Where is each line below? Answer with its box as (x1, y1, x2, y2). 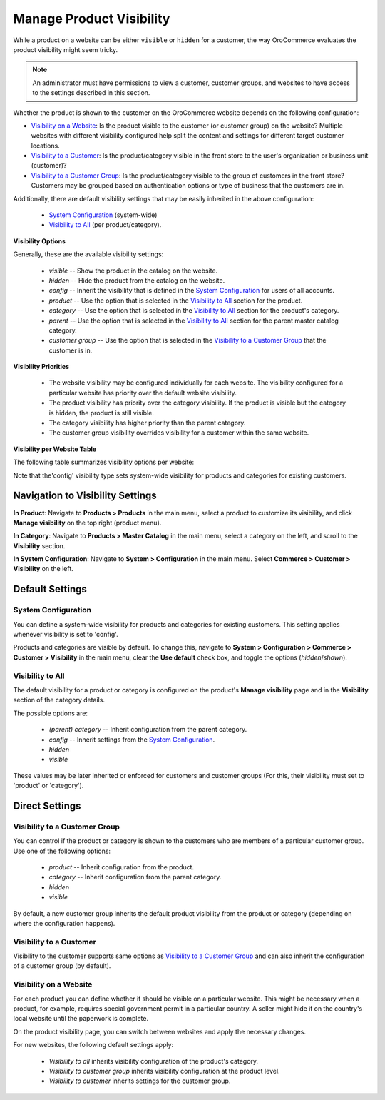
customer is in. (48, 346, 93, 355)
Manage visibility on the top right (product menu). (13, 518, 162, 527)
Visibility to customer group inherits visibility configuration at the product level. (48, 1066, 281, 1075)
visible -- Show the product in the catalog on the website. (48, 266, 218, 275)
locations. (31, 141, 60, 150)
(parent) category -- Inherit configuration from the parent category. (48, 725, 247, 734)
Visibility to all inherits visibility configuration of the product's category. (48, 1056, 259, 1065)
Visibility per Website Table (13, 445, 97, 453)
